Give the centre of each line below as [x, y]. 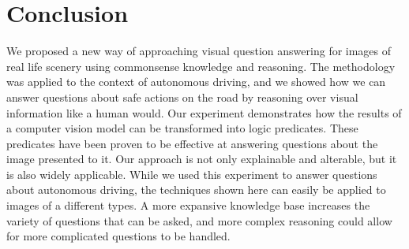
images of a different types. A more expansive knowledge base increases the [188, 205]
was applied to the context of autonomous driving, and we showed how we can [196, 82]
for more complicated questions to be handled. [118, 236]
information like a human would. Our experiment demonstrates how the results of [204, 112]
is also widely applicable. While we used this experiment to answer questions [192, 174]
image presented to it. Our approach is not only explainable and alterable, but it [202, 159]
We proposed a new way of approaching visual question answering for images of [199, 51]
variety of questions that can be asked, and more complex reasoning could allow [199, 220]
